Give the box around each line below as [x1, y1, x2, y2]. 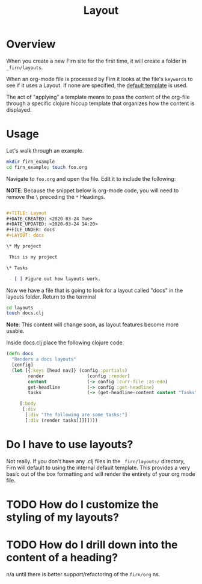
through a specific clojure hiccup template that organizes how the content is [6, 100, 195, 107]
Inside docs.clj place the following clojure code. [6, 339, 124, 346]
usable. [6, 327, 25, 335]
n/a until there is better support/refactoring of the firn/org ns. [6, 570, 161, 577]
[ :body [19, 401, 36, 407]
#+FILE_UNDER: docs [6, 227, 55, 233]
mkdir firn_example [6, 159, 55, 165]
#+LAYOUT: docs [6, 233, 44, 239]
